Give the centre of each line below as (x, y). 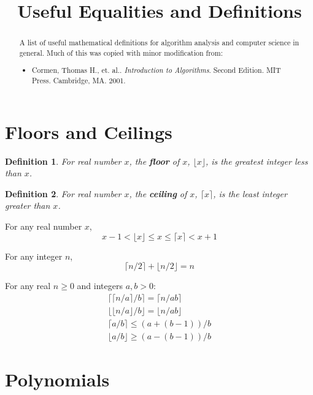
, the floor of (154, 161)
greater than (28, 205)
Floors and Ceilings (89, 131)
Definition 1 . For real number (63, 161)
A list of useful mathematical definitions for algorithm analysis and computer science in (159, 43)
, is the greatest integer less (257, 161)
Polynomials (57, 379)
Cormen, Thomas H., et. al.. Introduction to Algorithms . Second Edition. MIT (156, 70)
